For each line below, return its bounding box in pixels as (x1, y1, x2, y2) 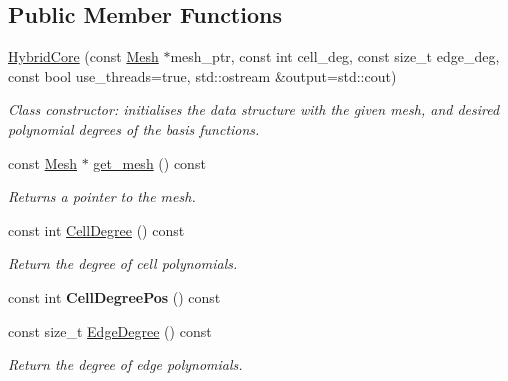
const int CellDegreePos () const (8, 286, 221, 307)
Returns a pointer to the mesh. (8, 186, 196, 207)
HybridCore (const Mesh (8, 46, 159, 67)
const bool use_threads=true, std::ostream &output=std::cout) (8, 65, 397, 86)
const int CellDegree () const (8, 219, 185, 240)
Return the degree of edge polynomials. (8, 354, 243, 375)
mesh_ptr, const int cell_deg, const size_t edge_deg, (170, 46, 500, 67)
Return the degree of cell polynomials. (8, 253, 238, 274)
